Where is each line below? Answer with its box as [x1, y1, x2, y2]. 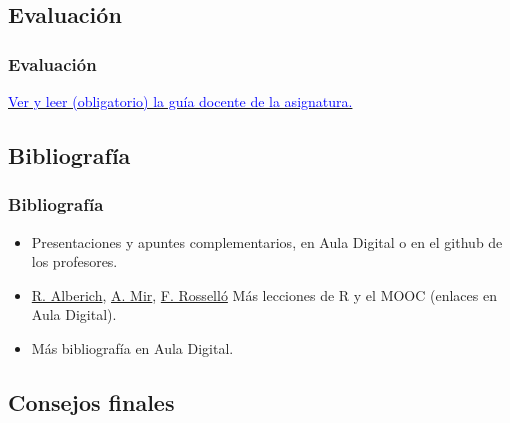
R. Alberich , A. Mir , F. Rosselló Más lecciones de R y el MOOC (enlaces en [31, 284, 497, 305]
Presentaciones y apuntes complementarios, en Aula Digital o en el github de [31, 231, 503, 252]
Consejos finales [8, 386, 175, 417]
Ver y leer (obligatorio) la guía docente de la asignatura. [8, 91, 353, 111]
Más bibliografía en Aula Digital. [31, 337, 234, 358]
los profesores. [31, 251, 118, 272]
